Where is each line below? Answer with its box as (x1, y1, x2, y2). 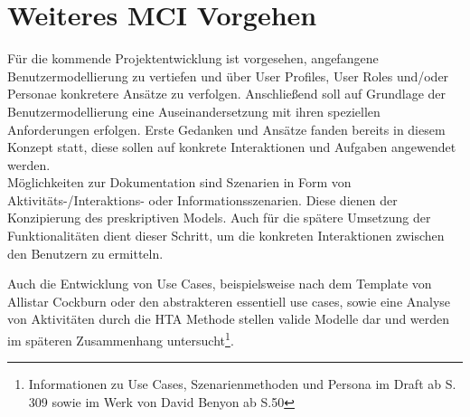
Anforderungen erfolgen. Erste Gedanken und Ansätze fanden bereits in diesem (7, 119, 446, 138)
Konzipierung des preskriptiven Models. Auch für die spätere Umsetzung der (7, 208, 431, 227)
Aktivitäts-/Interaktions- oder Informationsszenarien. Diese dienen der (7, 190, 398, 209)
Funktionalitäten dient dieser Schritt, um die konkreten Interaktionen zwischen (7, 226, 445, 245)
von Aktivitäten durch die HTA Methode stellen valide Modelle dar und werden (7, 309, 450, 328)
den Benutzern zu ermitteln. (7, 243, 164, 262)
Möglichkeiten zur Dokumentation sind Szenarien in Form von (7, 173, 352, 192)
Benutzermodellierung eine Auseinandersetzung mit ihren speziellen (7, 101, 381, 120)
